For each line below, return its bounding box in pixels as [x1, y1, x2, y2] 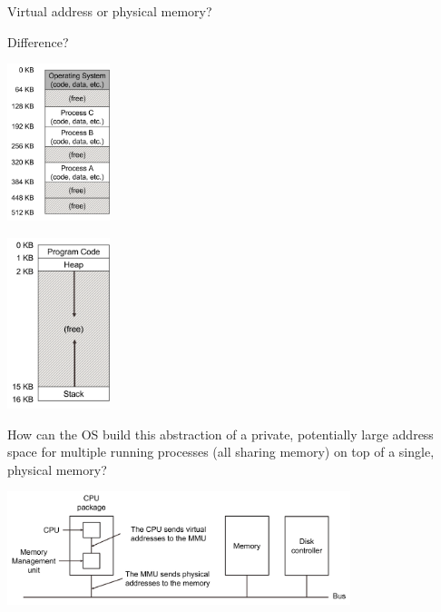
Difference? [7, 32, 69, 51]
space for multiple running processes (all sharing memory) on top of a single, [7, 442, 435, 461]
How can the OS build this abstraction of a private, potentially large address [7, 424, 434, 443]
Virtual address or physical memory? [7, 2, 212, 20]
